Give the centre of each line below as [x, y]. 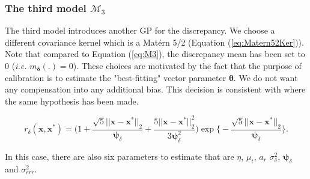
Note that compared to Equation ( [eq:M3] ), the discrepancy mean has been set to [155, 54]
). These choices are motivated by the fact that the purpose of [187, 65]
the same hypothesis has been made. [72, 101]
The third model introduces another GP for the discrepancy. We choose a [140, 30]
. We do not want [266, 77]
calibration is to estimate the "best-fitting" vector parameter [116, 77]
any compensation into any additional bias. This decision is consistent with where [155, 89]
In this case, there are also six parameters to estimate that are [120, 156]
